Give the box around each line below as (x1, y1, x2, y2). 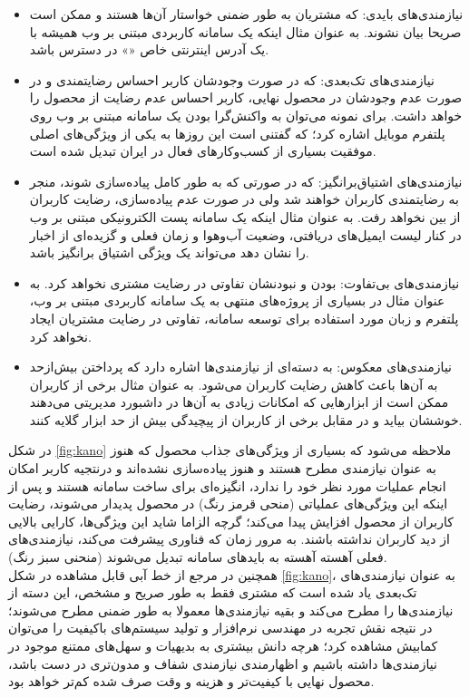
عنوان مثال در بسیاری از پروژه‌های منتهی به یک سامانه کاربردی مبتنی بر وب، (29, 291, 445, 310)
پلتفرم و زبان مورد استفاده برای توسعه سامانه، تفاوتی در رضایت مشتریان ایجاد (29, 308, 459, 327)
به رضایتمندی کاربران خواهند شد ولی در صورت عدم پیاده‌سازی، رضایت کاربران (29, 189, 459, 208)
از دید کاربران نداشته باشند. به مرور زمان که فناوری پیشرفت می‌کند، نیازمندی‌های (8, 529, 450, 548)
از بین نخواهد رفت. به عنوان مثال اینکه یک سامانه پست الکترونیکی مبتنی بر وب (29, 207, 461, 226)
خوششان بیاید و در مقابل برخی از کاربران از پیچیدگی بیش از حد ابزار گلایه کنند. (29, 410, 463, 429)
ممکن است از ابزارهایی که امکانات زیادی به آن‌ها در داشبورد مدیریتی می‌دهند (29, 392, 449, 411)
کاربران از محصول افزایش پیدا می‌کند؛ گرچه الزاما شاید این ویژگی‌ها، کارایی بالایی (8, 511, 454, 530)
